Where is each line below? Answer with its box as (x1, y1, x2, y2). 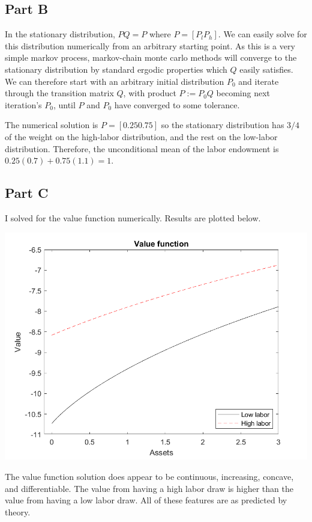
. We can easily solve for (218, 28, 307, 40)
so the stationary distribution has (161, 118, 284, 131)
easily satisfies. (239, 63, 293, 75)
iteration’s (5, 98, 42, 111)
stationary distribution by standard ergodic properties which (5, 63, 227, 75)
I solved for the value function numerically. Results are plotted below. (5, 211, 261, 224)
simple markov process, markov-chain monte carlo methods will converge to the (5, 51, 297, 64)
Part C (5, 183, 49, 202)
